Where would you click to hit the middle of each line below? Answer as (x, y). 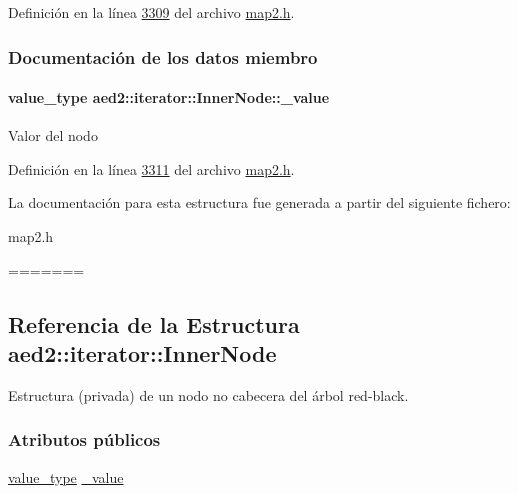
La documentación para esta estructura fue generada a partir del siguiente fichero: (259, 202)
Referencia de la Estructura (154, 323)
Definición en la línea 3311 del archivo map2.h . (151, 168)
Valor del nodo (53, 135)
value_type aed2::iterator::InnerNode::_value (169, 97)
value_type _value (66, 476)
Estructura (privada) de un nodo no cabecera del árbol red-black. (208, 394)
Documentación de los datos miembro (163, 56)
